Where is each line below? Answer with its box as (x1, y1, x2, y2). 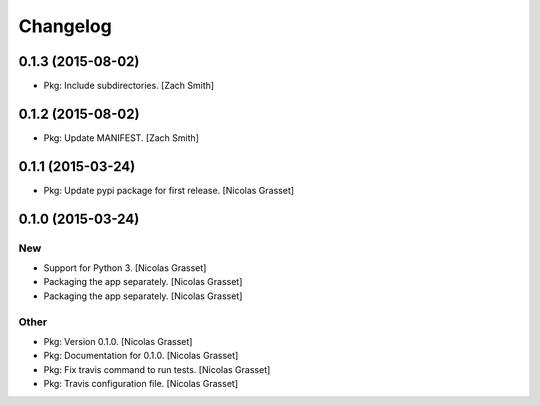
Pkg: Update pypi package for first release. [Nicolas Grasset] (43, 184, 295, 196)
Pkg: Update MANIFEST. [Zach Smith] (43, 131, 200, 144)
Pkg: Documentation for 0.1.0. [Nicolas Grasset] (43, 350, 239, 362)
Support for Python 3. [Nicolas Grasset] (43, 262, 207, 274)
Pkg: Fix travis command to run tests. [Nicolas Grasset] (43, 363, 271, 375)
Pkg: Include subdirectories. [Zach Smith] (43, 80, 215, 92)
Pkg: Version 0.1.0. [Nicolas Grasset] (43, 335, 193, 347)
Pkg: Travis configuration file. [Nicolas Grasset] (43, 378, 239, 390)
